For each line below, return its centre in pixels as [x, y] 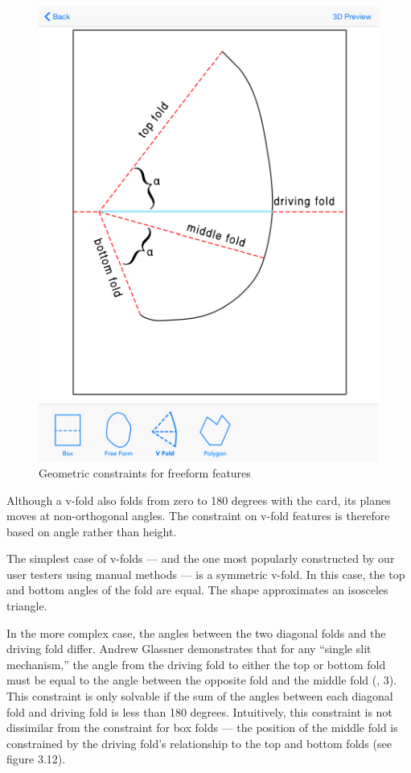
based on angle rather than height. [92, 531]
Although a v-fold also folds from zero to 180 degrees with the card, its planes [199, 500]
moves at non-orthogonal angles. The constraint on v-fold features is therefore [198, 516]
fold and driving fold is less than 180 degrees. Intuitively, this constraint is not [199, 711]
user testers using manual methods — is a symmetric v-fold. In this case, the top [206, 574]
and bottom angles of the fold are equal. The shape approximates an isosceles [197, 590]
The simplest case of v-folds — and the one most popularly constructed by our [201, 558]
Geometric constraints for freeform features [145, 472]
